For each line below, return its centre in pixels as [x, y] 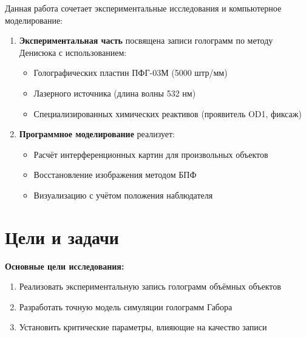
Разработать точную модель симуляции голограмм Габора [126, 306]
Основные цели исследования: [65, 266]
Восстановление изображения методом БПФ [115, 175]
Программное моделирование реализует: [97, 134]
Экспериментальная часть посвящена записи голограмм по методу [146, 40]
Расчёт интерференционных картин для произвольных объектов [151, 154]
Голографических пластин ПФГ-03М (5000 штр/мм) [131, 73]
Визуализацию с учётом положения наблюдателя [123, 195]
